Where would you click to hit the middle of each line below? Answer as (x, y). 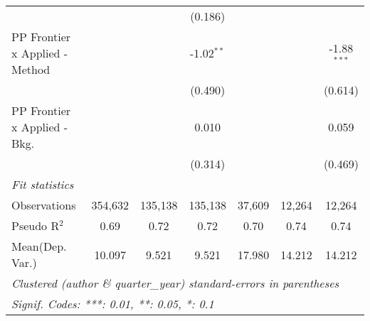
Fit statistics (43, 184)
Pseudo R (36, 225)
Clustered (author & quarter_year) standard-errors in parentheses (175, 283)
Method (31, 69)
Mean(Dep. (39, 246)
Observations (44, 205)
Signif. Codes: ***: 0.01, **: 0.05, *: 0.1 (113, 304)
